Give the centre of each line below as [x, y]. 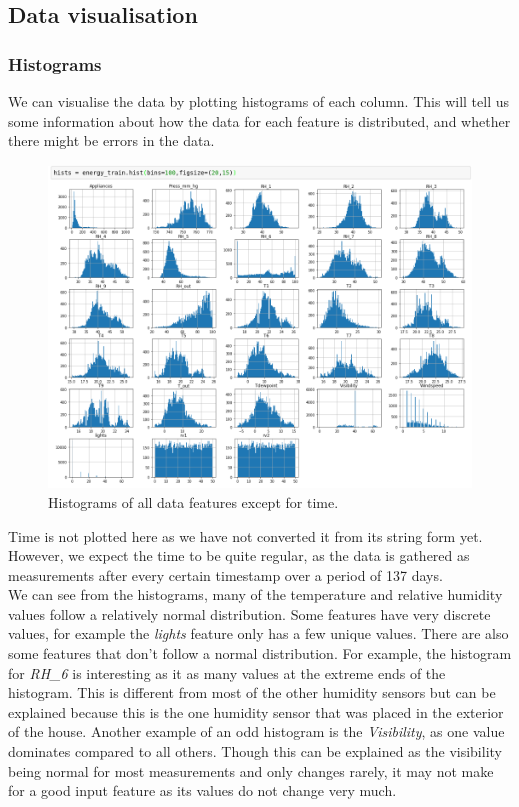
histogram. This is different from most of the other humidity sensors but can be [252, 692]
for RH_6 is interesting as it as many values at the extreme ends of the [227, 672]
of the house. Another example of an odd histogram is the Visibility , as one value [256, 731]
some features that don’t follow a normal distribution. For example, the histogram [260, 653]
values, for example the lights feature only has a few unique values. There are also [258, 633]
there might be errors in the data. [111, 140]
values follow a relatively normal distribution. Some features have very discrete [249, 613]
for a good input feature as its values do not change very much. [202, 790]
